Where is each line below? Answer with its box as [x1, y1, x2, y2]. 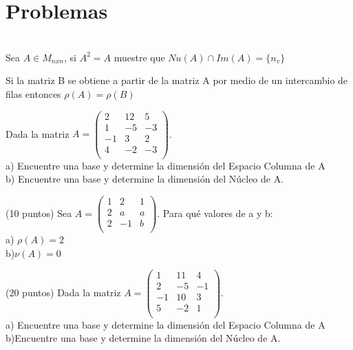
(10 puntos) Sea [6, 205, 72, 220]
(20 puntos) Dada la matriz [6, 285, 121, 299]
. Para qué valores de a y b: [157, 205, 273, 220]
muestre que [114, 50, 165, 64]
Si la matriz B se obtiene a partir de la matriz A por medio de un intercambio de [6, 73, 348, 87]
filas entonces [6, 86, 61, 101]
